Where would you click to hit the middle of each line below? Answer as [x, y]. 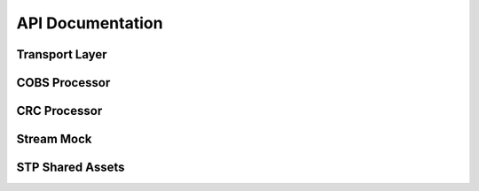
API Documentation [90, 23]
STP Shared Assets [71, 168]
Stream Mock [54, 139]
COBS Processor [63, 83]
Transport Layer [62, 54]
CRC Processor [59, 111]
